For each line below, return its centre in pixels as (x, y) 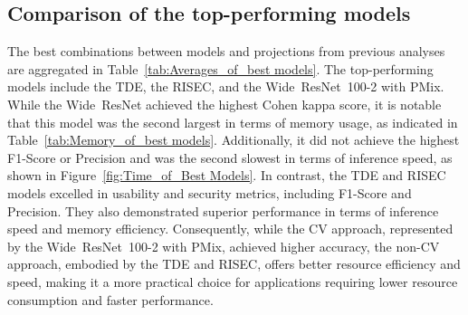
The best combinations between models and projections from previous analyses (226, 51)
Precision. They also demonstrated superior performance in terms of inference (223, 210)
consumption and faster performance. (110, 299)
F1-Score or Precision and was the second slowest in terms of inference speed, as (230, 157)
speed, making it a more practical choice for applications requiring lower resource (233, 281)
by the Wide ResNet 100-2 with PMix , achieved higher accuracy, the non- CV (224, 246)
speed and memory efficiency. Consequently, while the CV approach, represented (230, 229)
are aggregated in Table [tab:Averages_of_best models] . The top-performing (220, 68)
